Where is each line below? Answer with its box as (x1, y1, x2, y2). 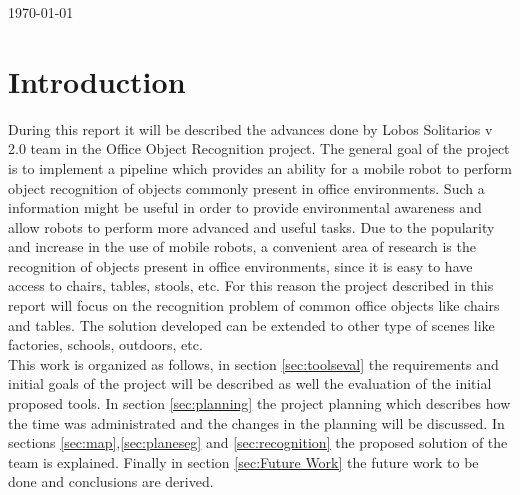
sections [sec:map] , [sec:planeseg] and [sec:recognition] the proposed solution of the (8, 432, 508, 453)
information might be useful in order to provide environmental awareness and (8, 197, 482, 218)
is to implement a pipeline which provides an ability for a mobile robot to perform (8, 157, 512, 178)
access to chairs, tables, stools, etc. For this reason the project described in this (8, 275, 494, 296)
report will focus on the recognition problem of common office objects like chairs (8, 295, 500, 316)
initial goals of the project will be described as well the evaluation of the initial (8, 373, 492, 394)
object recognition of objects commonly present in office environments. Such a (8, 177, 485, 198)
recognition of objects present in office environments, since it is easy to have (8, 255, 473, 276)
